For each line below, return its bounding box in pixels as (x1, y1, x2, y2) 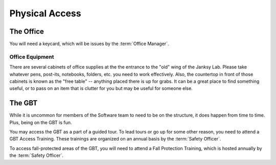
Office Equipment (9, 53, 54, 60)
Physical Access (9, 8, 81, 19)
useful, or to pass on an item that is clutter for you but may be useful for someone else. (9, 85, 193, 91)
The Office (9, 27, 44, 36)
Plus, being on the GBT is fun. (9, 119, 72, 125)
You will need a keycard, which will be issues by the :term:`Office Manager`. (9, 41, 169, 47)
